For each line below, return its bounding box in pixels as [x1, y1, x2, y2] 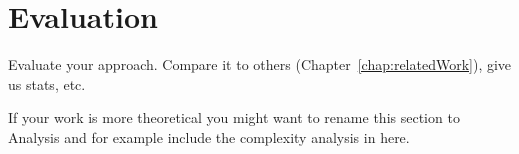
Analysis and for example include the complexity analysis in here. [8, 126, 410, 147]
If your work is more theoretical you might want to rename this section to [8, 107, 460, 128]
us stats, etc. [8, 73, 86, 94]
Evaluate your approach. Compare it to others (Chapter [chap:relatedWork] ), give [8, 54, 512, 75]
